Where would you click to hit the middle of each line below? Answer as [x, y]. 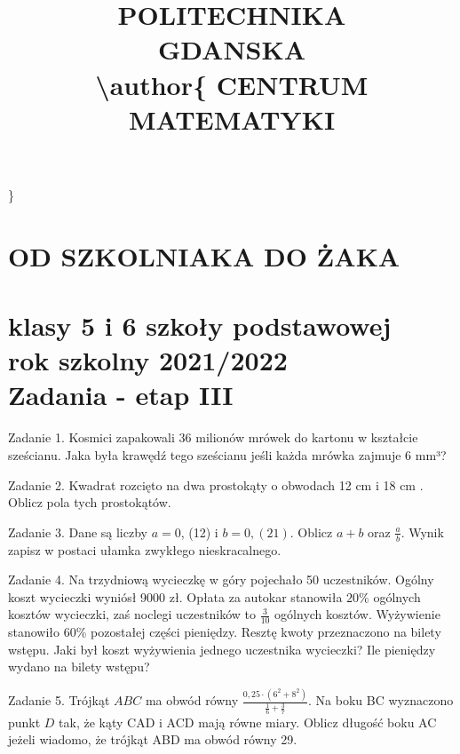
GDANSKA [232, 49]
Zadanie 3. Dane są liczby [78, 532]
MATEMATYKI [232, 119]
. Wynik [422, 532]
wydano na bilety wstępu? [79, 667]
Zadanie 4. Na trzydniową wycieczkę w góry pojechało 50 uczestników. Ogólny [221, 579]
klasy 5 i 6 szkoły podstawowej [200, 325]
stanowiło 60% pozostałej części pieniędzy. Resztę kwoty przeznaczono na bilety [225, 632]
